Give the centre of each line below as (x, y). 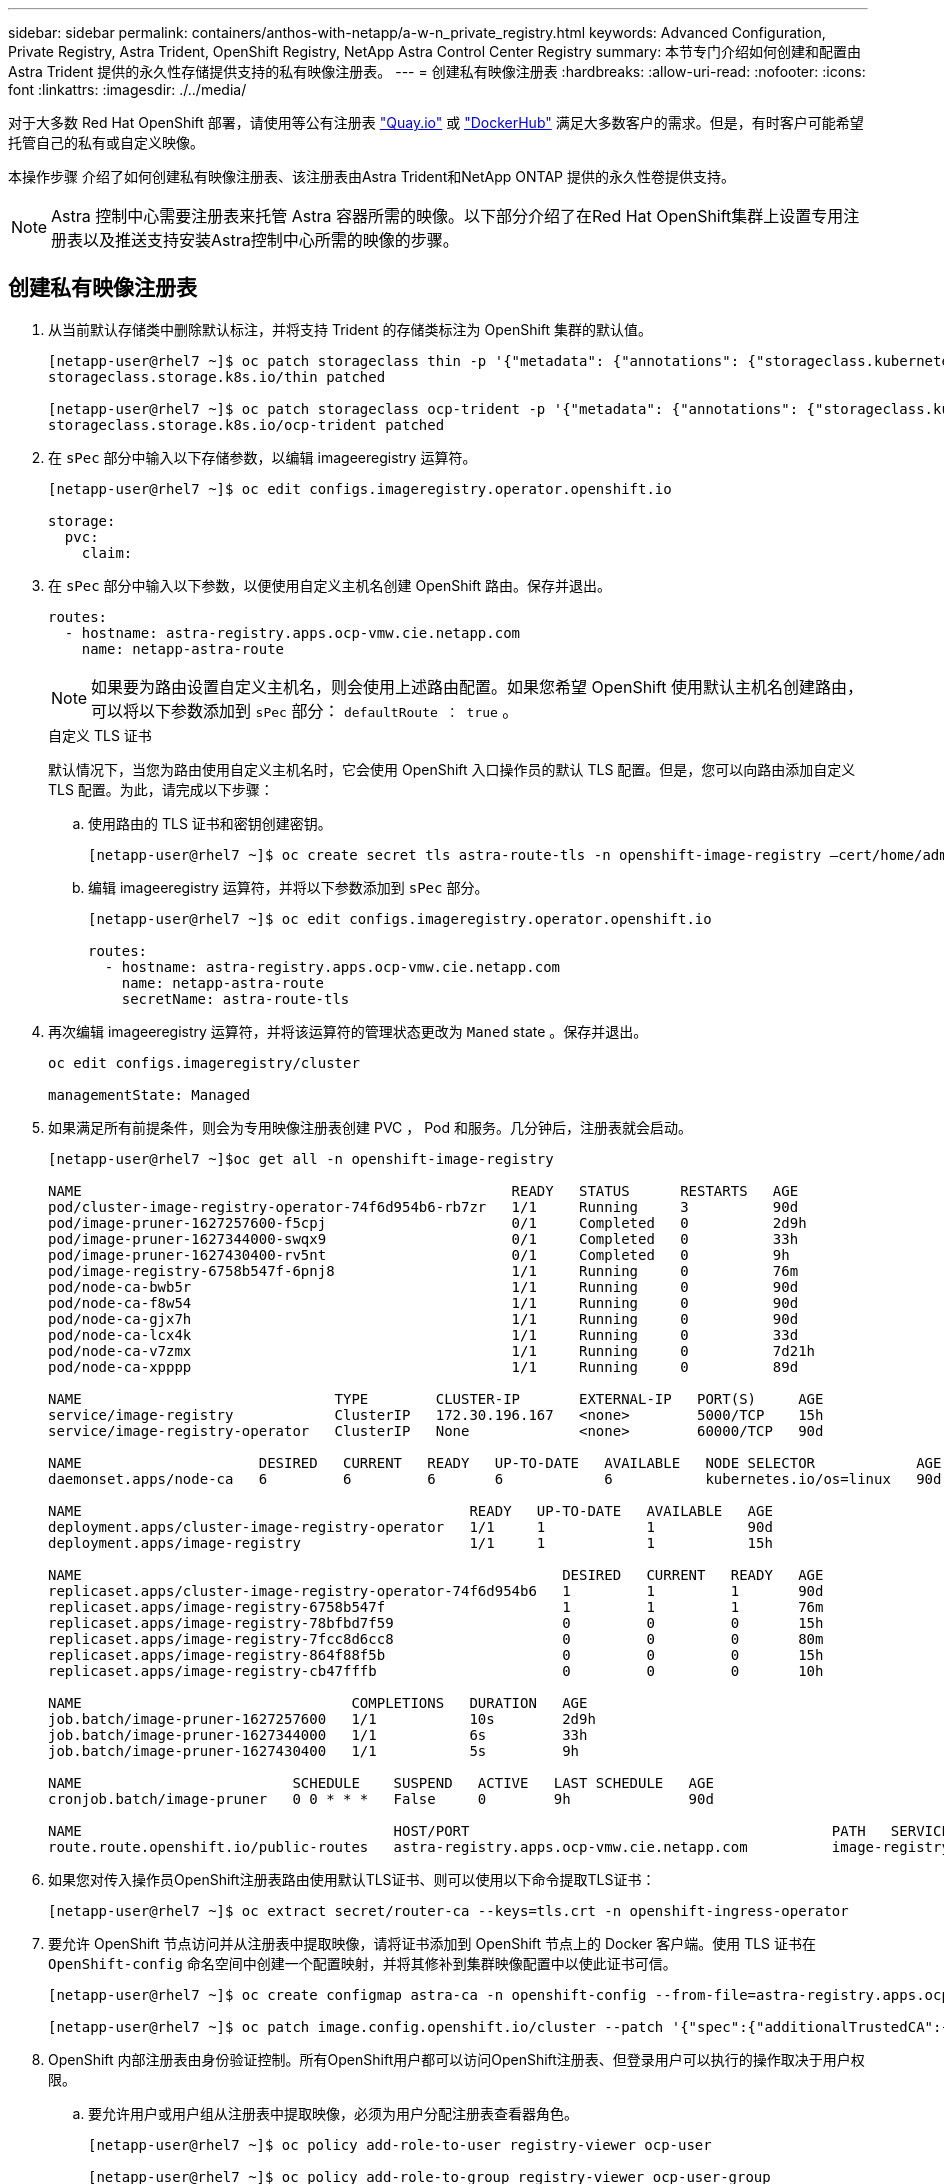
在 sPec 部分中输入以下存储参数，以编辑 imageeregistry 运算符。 (262, 457)
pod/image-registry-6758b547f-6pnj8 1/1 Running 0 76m (423, 1270)
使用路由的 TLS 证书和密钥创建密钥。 (210, 823)
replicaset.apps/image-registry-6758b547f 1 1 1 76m (436, 1606)
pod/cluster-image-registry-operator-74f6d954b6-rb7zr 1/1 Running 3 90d (423, 1206)
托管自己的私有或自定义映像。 (106, 142)
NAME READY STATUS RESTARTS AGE (423, 1190)
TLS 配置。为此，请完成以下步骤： (161, 789)
